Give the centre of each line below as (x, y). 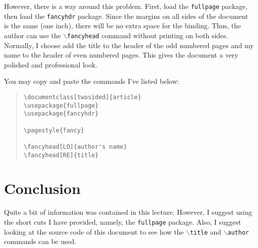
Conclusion (43, 188)
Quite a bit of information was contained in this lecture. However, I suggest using (128, 212)
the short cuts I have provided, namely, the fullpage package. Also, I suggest (123, 221)
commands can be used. (40, 241)
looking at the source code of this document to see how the (94, 231)
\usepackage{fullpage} (61, 105)
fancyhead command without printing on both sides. (148, 35)
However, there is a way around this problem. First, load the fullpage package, (126, 6)
